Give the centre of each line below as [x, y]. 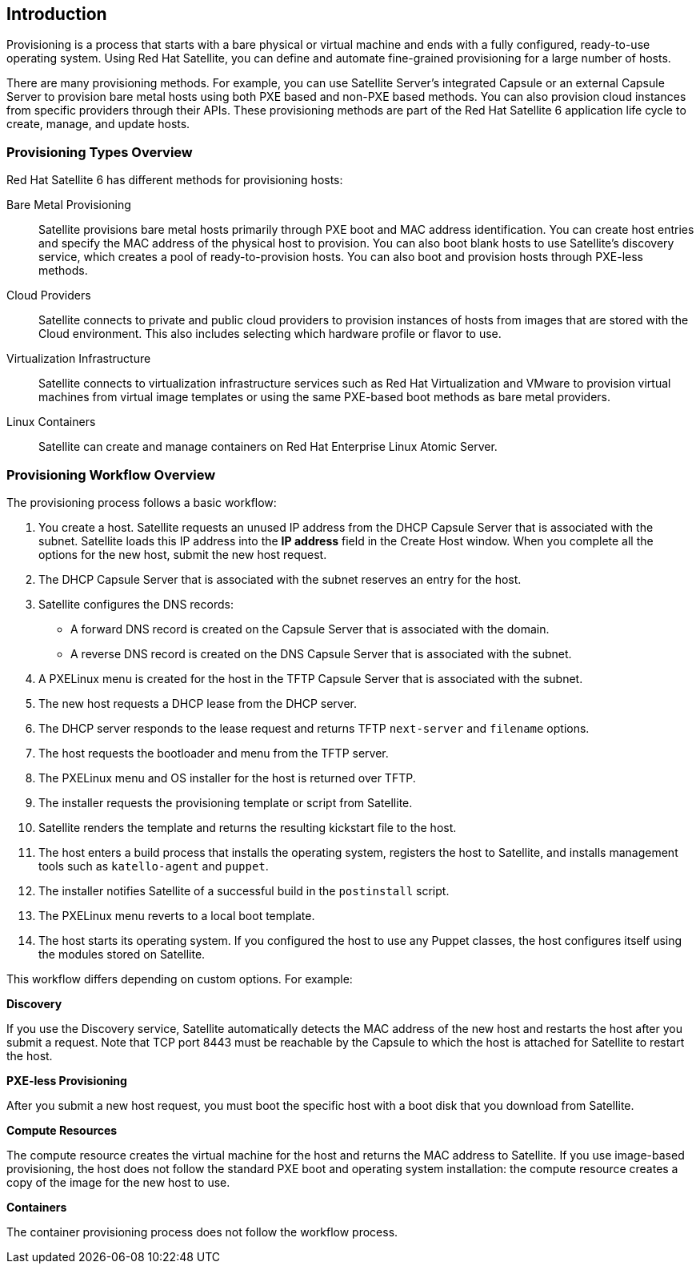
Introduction [57, 14]
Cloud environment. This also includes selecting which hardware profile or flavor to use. [270, 334]
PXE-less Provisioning [67, 1080]
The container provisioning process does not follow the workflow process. [202, 1232]
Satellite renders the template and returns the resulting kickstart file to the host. [248, 827]
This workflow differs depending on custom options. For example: [180, 979]
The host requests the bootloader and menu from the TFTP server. [214, 753]
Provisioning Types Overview [100, 152]
